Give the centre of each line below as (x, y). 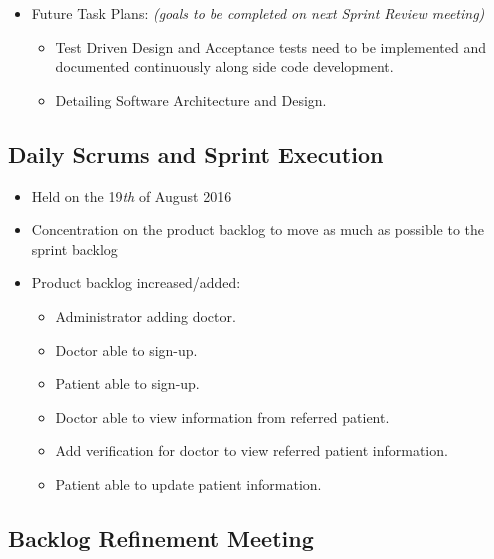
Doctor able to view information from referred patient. (222, 416)
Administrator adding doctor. (145, 315)
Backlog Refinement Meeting (161, 537)
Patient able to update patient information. (188, 483)
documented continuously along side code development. (224, 66)
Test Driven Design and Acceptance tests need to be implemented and (270, 46)
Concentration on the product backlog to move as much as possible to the (258, 229)
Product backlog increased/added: (136, 282)
